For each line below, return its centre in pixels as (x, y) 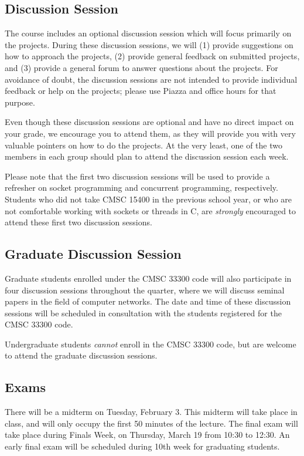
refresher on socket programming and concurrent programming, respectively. (141, 188)
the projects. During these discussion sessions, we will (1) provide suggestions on (149, 44)
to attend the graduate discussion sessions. (81, 355)
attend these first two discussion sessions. (78, 222)
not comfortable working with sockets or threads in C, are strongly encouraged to (151, 210)
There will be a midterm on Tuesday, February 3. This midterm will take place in (151, 412)
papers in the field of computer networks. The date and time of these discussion (148, 301)
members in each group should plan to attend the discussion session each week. (147, 156)
